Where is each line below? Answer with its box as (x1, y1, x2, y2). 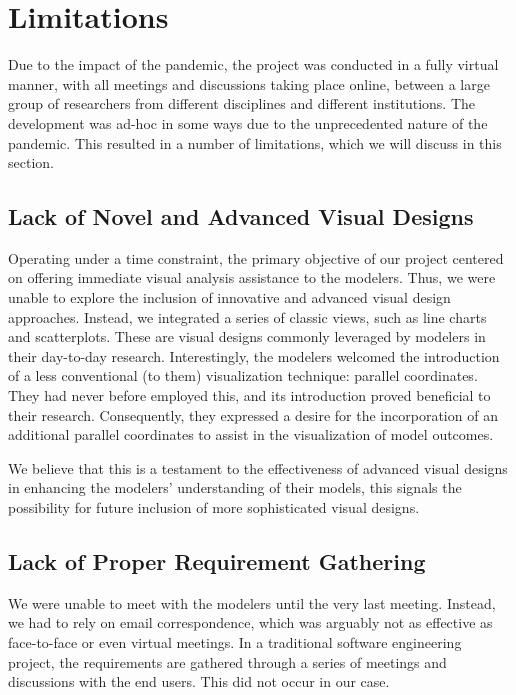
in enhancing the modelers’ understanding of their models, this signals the (8, 477, 462, 498)
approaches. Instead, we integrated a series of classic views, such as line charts (8, 306, 487, 327)
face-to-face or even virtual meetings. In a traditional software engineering (8, 632, 462, 652)
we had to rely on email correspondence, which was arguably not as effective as (8, 612, 493, 633)
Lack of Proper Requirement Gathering (8, 546, 426, 576)
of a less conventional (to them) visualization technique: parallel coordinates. (8, 365, 478, 386)
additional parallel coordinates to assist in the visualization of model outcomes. (8, 424, 494, 445)
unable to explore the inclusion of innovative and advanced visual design (8, 287, 451, 308)
